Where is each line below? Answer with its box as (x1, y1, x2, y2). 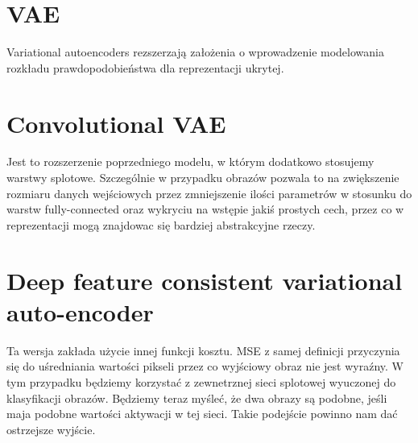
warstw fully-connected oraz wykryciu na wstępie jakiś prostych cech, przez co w (6, 201, 404, 217)
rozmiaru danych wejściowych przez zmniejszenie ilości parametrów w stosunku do (6, 184, 412, 201)
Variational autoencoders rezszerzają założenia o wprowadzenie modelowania (6, 43, 384, 60)
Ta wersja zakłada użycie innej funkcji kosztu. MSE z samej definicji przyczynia (6, 342, 400, 358)
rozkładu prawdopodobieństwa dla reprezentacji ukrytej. (6, 59, 284, 76)
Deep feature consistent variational (6, 263, 403, 296)
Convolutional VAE (6, 106, 226, 139)
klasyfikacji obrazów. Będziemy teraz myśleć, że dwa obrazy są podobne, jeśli (6, 389, 387, 406)
